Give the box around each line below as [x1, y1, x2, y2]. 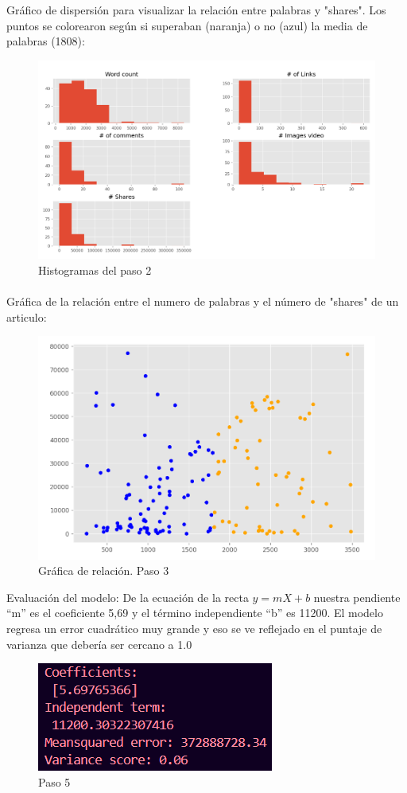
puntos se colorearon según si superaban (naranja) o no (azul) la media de [6, 17, 368, 33]
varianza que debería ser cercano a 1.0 [6, 635, 192, 652]
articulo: [6, 308, 47, 325]
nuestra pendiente [313, 588, 401, 605]
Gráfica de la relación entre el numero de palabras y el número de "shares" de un [6, 293, 399, 310]
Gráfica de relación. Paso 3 [38, 562, 169, 579]
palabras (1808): [6, 33, 85, 49]
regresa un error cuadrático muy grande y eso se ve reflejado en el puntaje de [6, 619, 382, 636]
